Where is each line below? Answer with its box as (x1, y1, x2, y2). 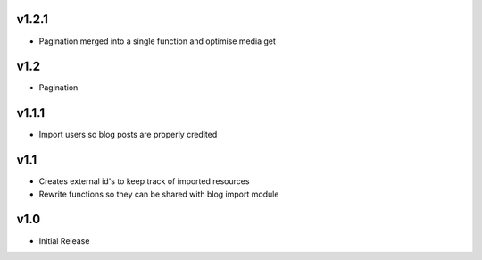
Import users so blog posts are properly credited (38, 130, 218, 140)
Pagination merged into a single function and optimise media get (38, 36, 277, 46)
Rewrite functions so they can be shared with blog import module (38, 189, 279, 199)
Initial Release (38, 235, 90, 246)
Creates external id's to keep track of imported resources (38, 176, 250, 187)
